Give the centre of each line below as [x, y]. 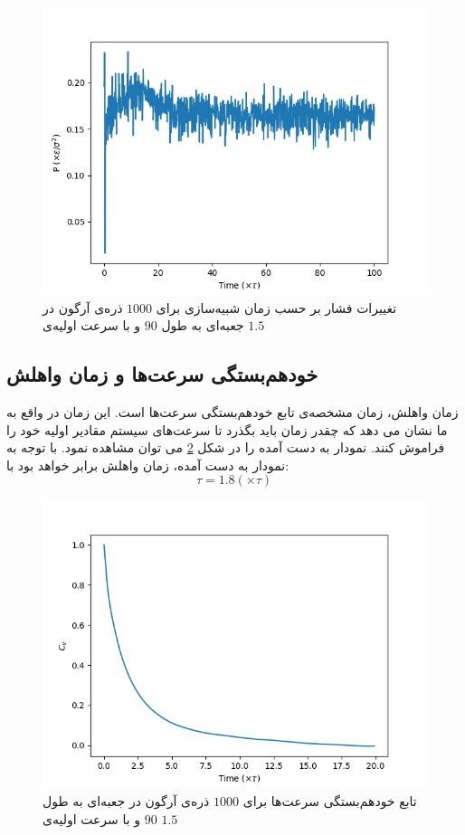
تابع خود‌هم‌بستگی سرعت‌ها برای [330, 800]
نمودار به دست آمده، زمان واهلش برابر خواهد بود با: [148, 465]
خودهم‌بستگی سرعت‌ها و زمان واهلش [162, 374]
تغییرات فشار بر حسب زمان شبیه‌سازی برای [276, 307]
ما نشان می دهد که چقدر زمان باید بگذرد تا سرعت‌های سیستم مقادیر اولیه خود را [227, 429]
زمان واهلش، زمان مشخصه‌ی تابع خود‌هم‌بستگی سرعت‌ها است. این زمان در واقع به [232, 411]
